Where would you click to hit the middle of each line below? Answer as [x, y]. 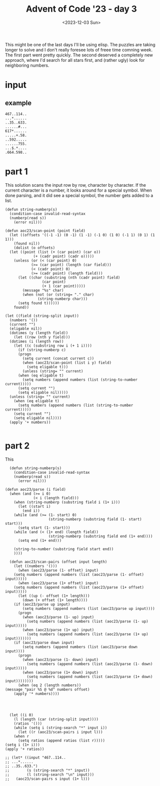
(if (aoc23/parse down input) [44, 643]
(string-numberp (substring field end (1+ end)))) [100, 536]
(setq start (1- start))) [44, 528]
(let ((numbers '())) [35, 566]
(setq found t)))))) [39, 303]
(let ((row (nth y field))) [42, 337]
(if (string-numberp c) [42, 350]
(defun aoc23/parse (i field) [36, 489]
